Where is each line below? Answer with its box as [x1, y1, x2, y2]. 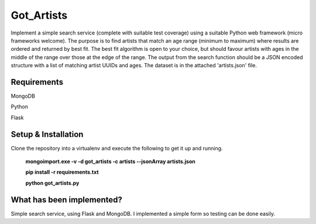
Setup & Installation [11, 129, 84, 139]
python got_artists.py [25, 179, 80, 187]
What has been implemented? [11, 195, 123, 205]
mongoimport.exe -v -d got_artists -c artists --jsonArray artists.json [25, 158, 195, 165]
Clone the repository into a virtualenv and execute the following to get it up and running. [11, 144, 223, 151]
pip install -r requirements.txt [25, 168, 99, 175]
